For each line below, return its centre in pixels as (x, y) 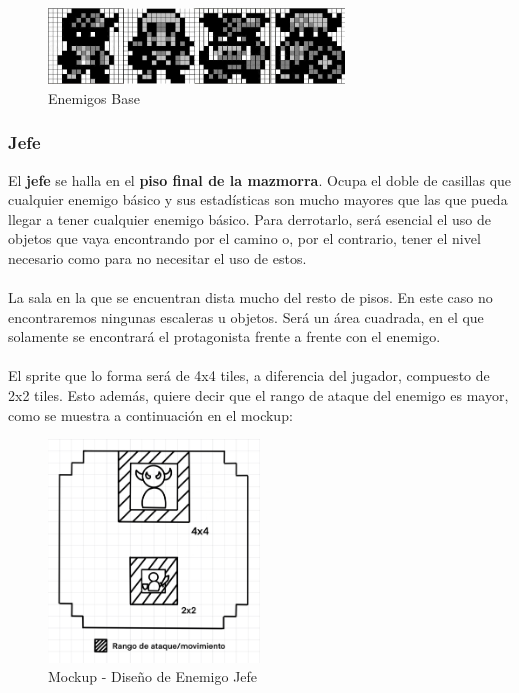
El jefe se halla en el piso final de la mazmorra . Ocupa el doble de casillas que (260, 179)
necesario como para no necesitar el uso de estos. (157, 257)
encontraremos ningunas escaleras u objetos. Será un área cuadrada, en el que (246, 316)
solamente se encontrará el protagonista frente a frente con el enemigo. (224, 336)
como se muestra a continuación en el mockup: (150, 414)
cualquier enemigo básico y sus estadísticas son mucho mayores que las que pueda (258, 199)
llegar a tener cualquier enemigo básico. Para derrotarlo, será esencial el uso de (249, 218)
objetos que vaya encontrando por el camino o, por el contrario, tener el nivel (244, 238)
